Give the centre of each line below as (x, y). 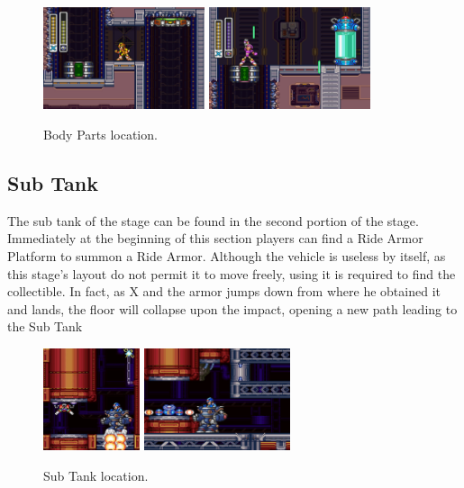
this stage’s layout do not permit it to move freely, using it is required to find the (232, 273)
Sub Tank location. (96, 475)
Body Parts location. (100, 134)
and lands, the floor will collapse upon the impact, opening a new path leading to (232, 308)
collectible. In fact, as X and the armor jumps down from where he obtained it (224, 291)
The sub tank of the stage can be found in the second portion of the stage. (213, 220)
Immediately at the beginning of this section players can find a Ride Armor (215, 238)
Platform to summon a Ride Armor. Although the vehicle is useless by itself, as (227, 255)
